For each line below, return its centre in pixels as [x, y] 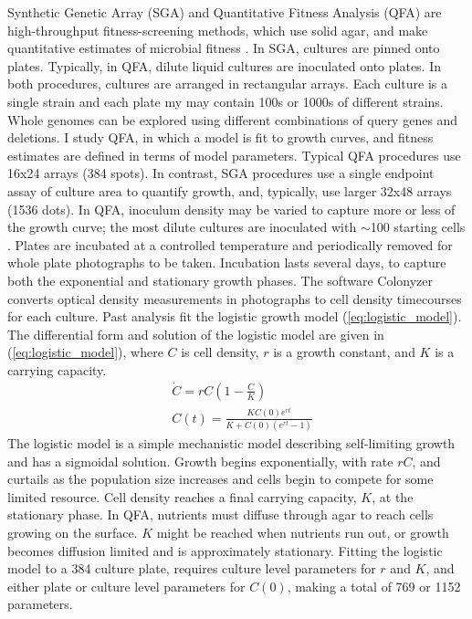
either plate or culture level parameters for [126, 586]
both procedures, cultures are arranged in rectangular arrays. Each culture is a [228, 84]
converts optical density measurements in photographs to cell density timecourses [235, 298]
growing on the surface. [73, 532]
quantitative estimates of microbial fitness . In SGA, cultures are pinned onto [224, 48]
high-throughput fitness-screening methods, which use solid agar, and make [218, 30]
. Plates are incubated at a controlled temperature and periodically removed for [230, 244]
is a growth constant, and [344, 352]
